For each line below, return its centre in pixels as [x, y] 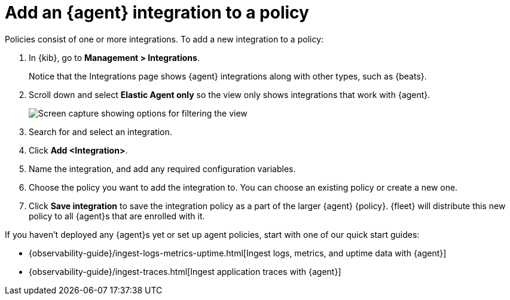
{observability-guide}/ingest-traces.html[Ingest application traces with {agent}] [185, 271]
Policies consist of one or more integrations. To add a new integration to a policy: [164, 39]
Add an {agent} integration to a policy [157, 13]
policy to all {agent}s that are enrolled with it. [117, 216]
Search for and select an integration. [100, 131]
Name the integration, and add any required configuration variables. [162, 169]
